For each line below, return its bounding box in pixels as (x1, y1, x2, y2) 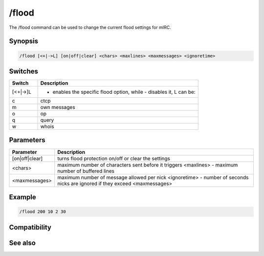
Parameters (9, 136, 45, 144)
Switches (9, 67, 39, 75)
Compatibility (9, 223, 51, 232)
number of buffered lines (57, 168, 115, 174)
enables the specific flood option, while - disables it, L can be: (52, 88, 196, 95)
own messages (40, 104, 75, 111)
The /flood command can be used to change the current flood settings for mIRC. (9, 24, 171, 30)
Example (9, 193, 36, 201)
